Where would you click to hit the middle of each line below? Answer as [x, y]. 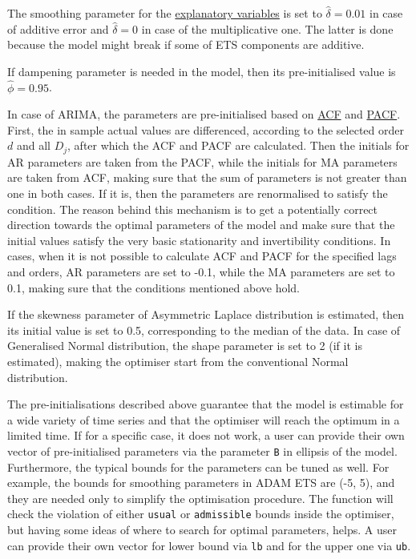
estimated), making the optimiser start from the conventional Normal [178, 361]
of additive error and [58, 28]
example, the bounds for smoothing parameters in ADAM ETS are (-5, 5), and [201, 483]
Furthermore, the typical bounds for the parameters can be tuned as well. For [198, 467]
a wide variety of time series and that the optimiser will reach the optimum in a [204, 419]
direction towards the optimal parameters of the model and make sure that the [201, 225]
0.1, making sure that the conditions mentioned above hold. [153, 287]
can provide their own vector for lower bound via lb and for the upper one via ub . [209, 545]
